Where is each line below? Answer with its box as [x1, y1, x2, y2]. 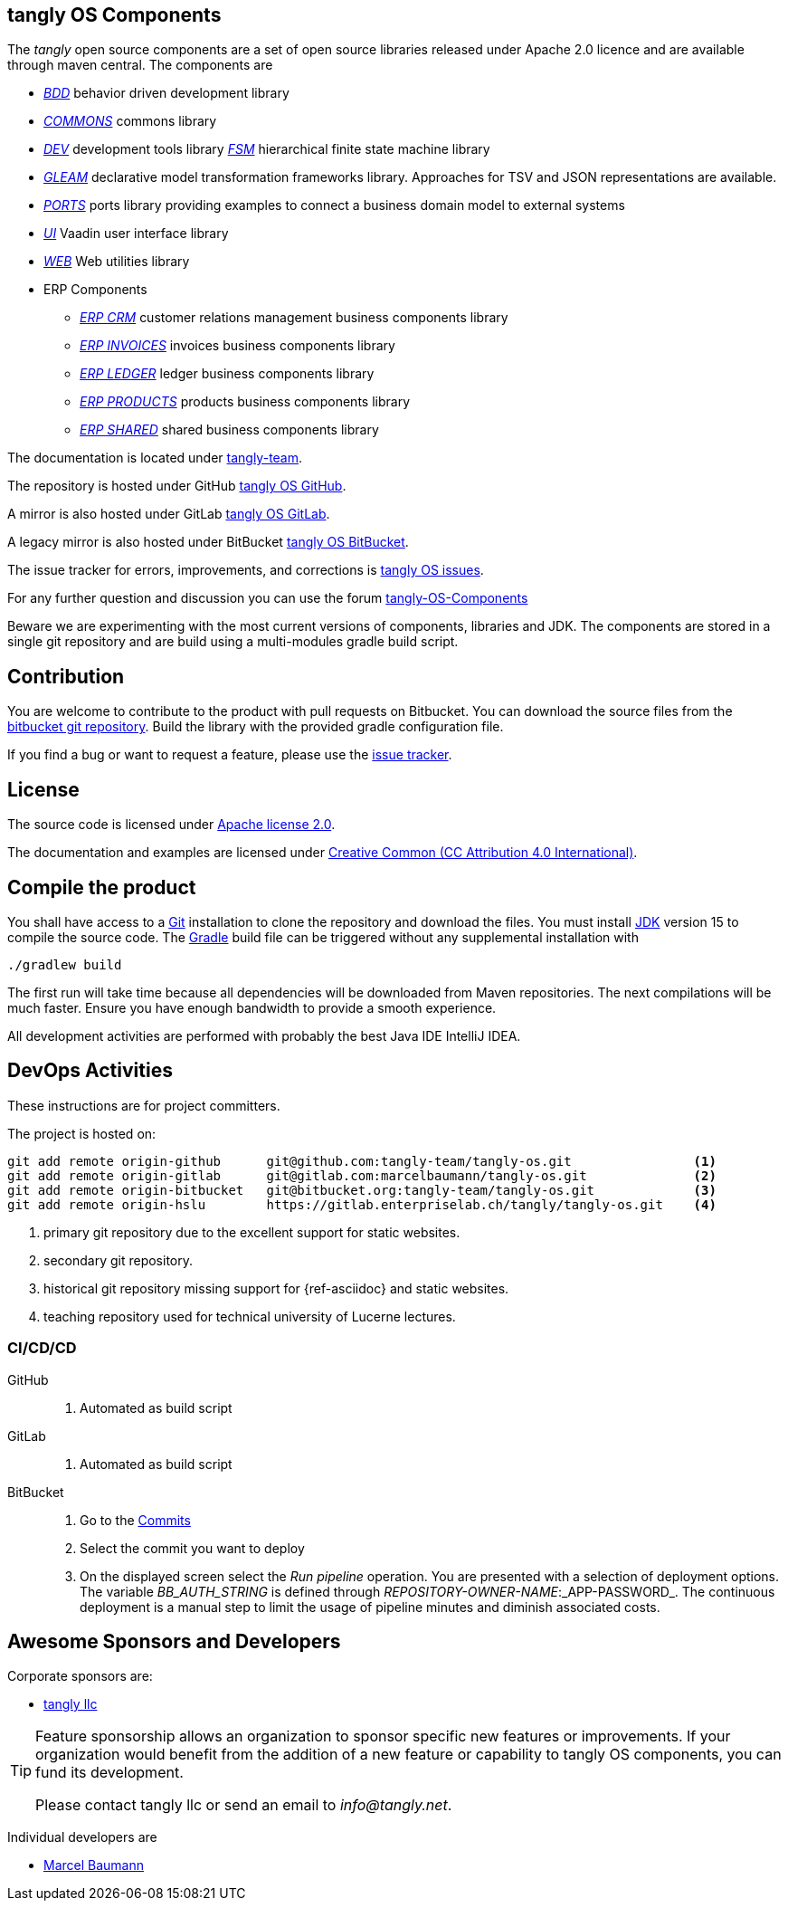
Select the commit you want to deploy [80, 1540, 305, 1556]
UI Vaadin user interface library [43, 225, 229, 242]
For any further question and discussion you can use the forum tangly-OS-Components [7, 590, 528, 606]
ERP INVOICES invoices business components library [80, 338, 395, 354]
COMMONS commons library [43, 113, 217, 129]
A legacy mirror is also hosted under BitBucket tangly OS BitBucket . [7, 534, 409, 550]
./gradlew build [7, 957, 122, 972]
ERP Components [43, 281, 147, 298]
